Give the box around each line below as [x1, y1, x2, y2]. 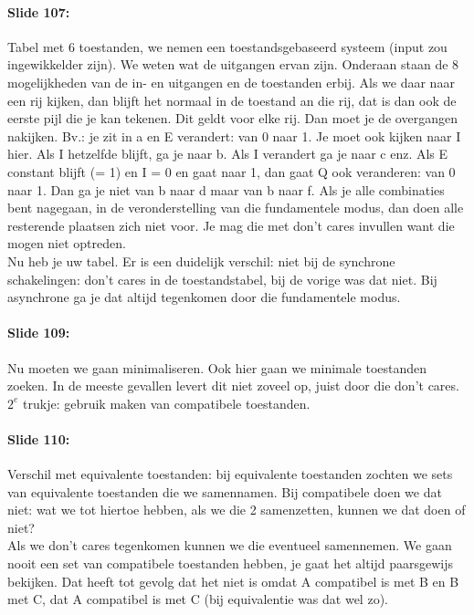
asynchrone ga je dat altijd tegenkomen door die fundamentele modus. [7, 287, 401, 307]
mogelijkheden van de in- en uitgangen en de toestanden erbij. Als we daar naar [7, 72, 455, 91]
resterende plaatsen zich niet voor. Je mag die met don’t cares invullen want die [7, 215, 455, 235]
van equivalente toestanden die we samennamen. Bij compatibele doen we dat [7, 482, 442, 501]
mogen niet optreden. [7, 234, 126, 253]
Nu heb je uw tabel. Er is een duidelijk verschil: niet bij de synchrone [7, 251, 395, 270]
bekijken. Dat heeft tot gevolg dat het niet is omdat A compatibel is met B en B [7, 571, 459, 590]
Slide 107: [7, 2, 70, 21]
